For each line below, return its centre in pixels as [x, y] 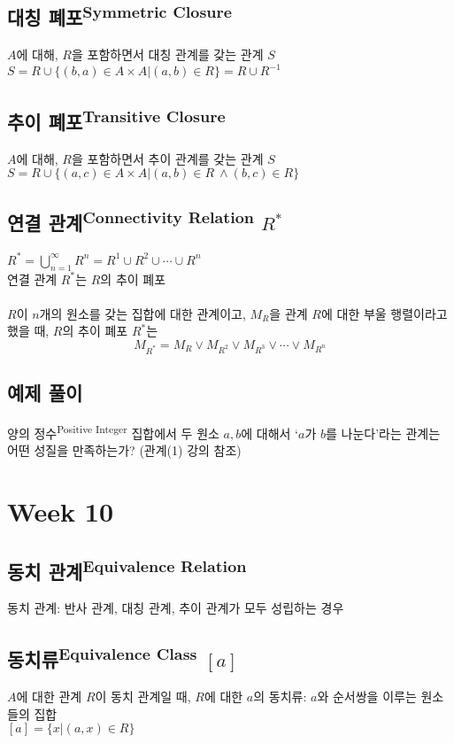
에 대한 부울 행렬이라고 [384, 313]
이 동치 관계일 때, [143, 697]
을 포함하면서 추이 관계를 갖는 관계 [168, 158]
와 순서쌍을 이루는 [367, 697]
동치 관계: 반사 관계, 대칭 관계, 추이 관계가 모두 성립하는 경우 [176, 608]
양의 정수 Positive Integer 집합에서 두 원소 [113, 431]
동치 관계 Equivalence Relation [127, 569]
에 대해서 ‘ [269, 433]
